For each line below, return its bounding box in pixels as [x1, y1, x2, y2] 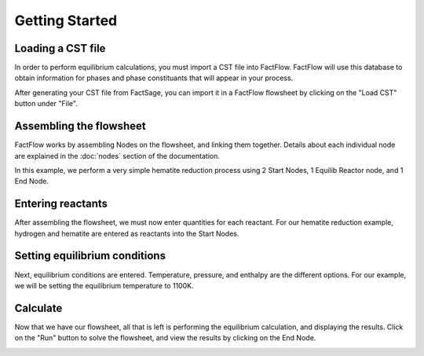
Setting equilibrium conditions [14, 249, 166, 262]
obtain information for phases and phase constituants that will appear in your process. [14, 73, 294, 83]
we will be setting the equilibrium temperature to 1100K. [14, 281, 194, 290]
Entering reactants [14, 197, 108, 211]
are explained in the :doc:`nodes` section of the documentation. [14, 151, 220, 160]
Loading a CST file [14, 42, 106, 55]
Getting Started [14, 12, 118, 29]
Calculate [14, 301, 63, 314]
